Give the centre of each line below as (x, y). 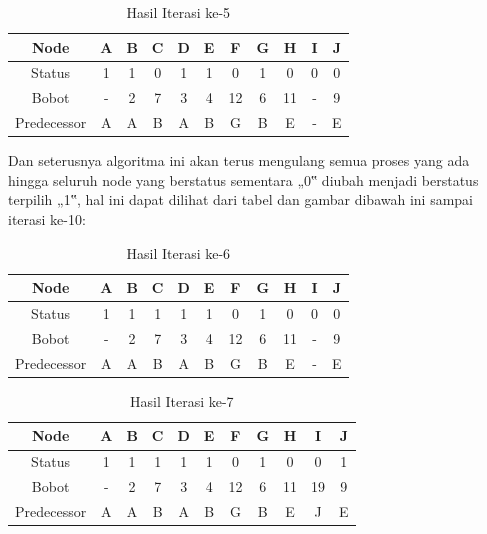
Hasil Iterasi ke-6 (178, 252)
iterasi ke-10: (47, 219)
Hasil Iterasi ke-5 (178, 12)
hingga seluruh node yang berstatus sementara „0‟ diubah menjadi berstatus (243, 179)
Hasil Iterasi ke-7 (182, 400)
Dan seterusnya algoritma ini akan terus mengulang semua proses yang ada (239, 160)
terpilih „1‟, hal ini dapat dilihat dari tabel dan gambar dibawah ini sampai (240, 199)
